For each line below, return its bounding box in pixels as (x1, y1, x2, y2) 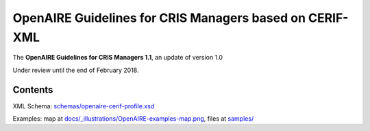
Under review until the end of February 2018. (12, 66, 139, 74)
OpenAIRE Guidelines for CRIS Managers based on (12, 10, 306, 25)
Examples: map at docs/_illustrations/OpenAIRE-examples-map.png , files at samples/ (12, 115, 254, 123)
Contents (12, 84, 53, 95)
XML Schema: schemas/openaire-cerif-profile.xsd (12, 102, 155, 110)
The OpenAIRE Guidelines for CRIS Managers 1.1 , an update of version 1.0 (12, 53, 223, 62)
